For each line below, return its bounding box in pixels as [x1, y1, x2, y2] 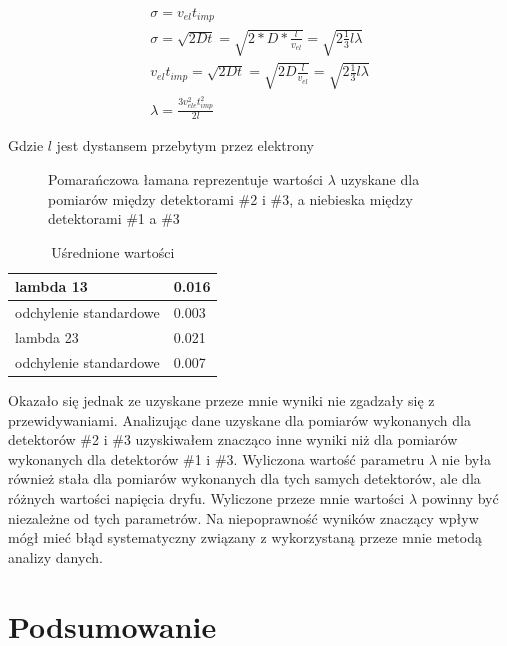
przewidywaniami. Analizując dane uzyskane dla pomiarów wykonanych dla [8, 409, 471, 430]
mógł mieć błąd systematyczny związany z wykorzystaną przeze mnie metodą [8, 527, 482, 548]
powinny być [421, 487, 499, 508]
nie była [441, 448, 491, 469]
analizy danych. [8, 546, 103, 567]
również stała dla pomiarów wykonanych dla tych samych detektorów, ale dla [8, 468, 481, 489]
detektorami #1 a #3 [48, 208, 180, 229]
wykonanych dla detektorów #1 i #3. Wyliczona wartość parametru [8, 448, 425, 469]
